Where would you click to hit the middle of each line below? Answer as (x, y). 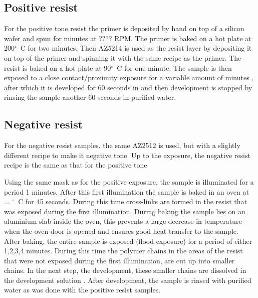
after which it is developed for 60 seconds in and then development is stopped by (128, 87)
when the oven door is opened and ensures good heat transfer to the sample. (121, 231)
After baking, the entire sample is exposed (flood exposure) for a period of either (128, 241)
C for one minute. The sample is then (174, 67)
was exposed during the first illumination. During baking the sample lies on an (125, 211)
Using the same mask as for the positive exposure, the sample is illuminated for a (129, 181)
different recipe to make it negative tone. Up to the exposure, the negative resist (127, 155)
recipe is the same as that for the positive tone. (77, 165)
